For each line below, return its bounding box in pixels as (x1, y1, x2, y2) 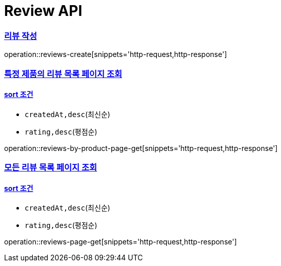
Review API (4, 2, 83, 20)
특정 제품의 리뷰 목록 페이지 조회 (4, 68, 123, 79)
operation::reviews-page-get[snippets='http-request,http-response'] (4, 237, 237, 246)
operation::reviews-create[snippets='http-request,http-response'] (4, 50, 227, 59)
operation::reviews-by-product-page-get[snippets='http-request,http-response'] (4, 143, 278, 153)
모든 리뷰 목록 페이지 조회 (4, 162, 97, 173)
